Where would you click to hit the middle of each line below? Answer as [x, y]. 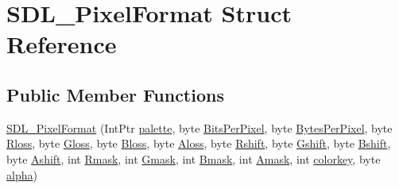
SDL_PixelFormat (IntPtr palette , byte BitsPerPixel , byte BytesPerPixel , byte [199, 127]
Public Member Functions [115, 94]
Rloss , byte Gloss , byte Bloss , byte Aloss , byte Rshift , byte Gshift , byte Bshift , [199, 143]
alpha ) [22, 174]
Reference [62, 44]
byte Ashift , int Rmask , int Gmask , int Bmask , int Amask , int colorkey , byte [194, 158]
